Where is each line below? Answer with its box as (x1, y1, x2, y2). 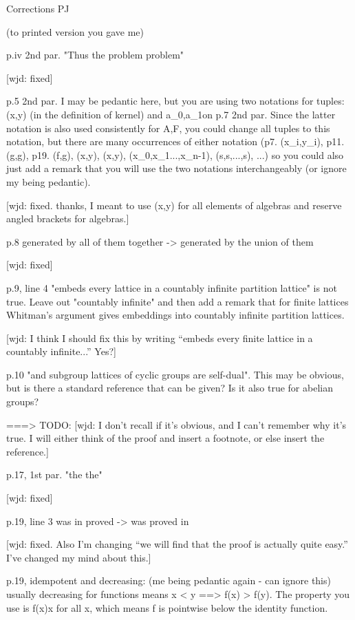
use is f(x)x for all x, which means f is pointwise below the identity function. (6, 600, 328, 614)
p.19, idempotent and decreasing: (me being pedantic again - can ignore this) (6, 573, 331, 588)
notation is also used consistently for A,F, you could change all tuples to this (6, 120, 330, 135)
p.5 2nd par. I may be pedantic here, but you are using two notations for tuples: (6, 94, 345, 108)
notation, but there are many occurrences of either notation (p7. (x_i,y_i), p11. (6, 134, 345, 149)
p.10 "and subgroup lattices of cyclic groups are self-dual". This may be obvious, (6, 367, 344, 381)
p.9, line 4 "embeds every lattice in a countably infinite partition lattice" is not (6, 280, 337, 295)
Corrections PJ (6, 1, 69, 15)
